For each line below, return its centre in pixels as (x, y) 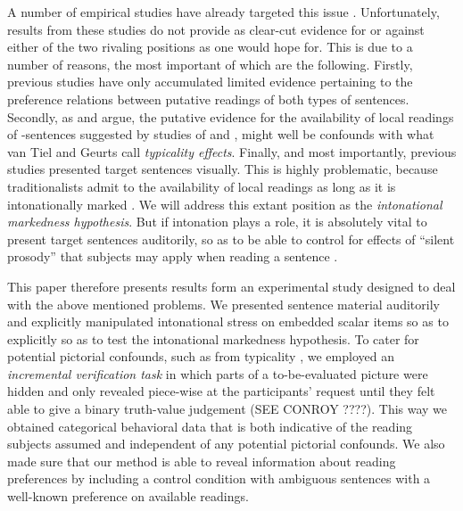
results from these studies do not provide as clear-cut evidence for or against (216, 29)
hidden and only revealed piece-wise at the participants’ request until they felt (221, 391)
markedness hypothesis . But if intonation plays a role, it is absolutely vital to (217, 222)
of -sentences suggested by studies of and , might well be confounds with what (221, 134)
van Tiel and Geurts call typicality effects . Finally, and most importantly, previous (232, 151)
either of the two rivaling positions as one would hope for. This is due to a (210, 47)
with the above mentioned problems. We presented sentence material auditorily (223, 304)
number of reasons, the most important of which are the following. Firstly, (210, 64)
